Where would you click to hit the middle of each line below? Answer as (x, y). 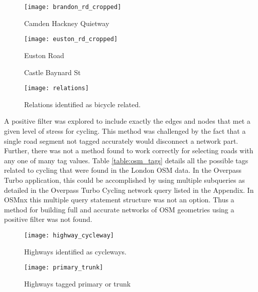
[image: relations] (56, 88)
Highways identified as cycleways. (75, 251)
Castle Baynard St (52, 72)
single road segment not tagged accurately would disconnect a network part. (121, 140)
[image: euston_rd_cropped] (71, 39)
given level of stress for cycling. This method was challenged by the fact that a (125, 130)
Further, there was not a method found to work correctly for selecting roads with (129, 151)
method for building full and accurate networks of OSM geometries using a (119, 209)
